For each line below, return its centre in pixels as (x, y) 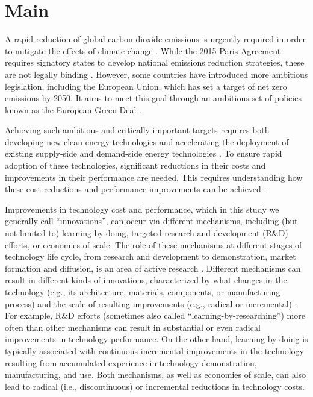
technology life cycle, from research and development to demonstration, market (150, 256)
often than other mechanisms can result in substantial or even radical (133, 327)
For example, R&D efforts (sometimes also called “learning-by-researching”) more (155, 315)
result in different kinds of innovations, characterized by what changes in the (146, 280)
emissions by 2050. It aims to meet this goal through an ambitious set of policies (153, 98)
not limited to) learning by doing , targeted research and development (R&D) (147, 233)
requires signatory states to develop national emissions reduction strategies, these (155, 62)
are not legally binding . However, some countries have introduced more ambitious (156, 74)
